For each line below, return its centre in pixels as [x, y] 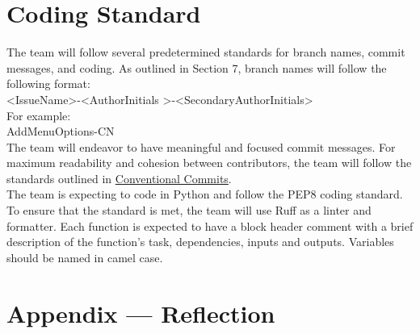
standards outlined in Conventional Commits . [119, 178]
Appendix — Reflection [141, 313]
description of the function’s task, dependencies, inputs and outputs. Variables [200, 242]
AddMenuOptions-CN [61, 131]
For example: [39, 115]
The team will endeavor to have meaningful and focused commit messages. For [201, 146]
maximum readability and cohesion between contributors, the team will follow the [209, 163]
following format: [48, 83]
